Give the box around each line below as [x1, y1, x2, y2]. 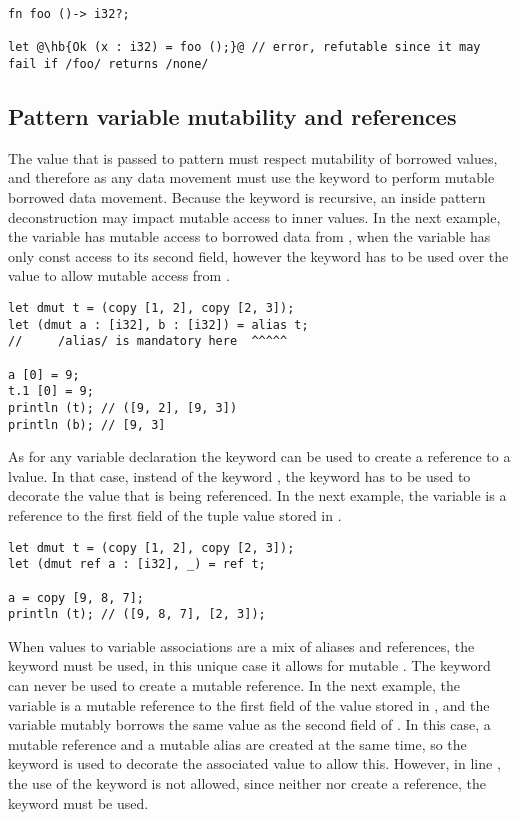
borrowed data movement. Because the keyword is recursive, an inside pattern [8, 187, 486, 208]
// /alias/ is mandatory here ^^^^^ [8, 334, 288, 349]
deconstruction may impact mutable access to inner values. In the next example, [8, 206, 501, 227]
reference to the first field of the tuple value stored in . [8, 505, 342, 526]
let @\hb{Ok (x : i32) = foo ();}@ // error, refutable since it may [8, 40, 481, 55]
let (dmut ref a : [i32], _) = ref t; [8, 557, 266, 572]
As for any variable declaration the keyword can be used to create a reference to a [8, 446, 511, 467]
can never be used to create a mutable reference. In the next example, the [8, 675, 461, 696]
